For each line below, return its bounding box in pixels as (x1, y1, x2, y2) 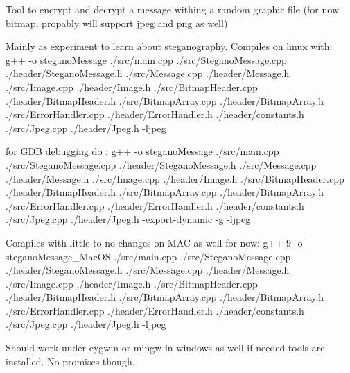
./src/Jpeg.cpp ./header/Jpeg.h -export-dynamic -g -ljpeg (6, 212, 251, 226)
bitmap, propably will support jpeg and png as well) (6, 15, 228, 30)
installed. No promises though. (6, 354, 135, 368)
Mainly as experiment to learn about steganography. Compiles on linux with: (6, 39, 333, 53)
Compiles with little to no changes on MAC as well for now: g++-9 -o (6, 235, 303, 249)
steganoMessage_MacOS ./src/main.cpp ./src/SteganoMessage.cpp (6, 249, 291, 263)
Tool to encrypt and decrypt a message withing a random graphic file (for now (6, 2, 340, 16)
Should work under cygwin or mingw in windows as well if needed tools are (6, 340, 325, 355)
